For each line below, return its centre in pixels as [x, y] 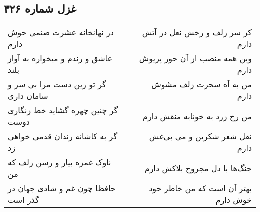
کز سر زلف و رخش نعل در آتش [197, 32]
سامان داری [28, 96]
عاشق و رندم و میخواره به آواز [60, 58]
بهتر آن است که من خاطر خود [200, 188]
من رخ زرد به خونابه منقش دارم [197, 116]
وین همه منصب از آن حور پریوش [195, 58]
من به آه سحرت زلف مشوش [202, 84]
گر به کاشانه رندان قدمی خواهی [63, 136]
